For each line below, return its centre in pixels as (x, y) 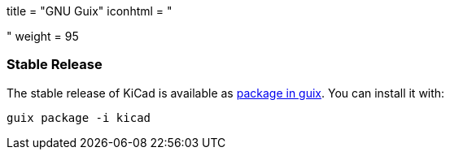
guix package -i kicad (79, 117)
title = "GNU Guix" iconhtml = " (90, 11)
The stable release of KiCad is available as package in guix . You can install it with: (226, 93)
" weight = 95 (43, 36)
